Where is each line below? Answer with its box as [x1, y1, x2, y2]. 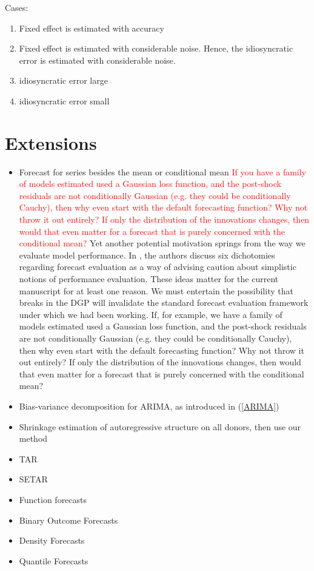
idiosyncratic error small [19, 94, 110, 107]
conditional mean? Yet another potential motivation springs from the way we [19, 237, 306, 249]
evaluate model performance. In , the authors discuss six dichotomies [19, 248, 275, 261]
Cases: [5, 1, 28, 13]
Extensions [5, 130, 97, 155]
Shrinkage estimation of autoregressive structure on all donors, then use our [19, 420, 301, 433]
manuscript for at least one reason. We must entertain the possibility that [19, 284, 293, 297]
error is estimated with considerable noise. [19, 53, 176, 66]
